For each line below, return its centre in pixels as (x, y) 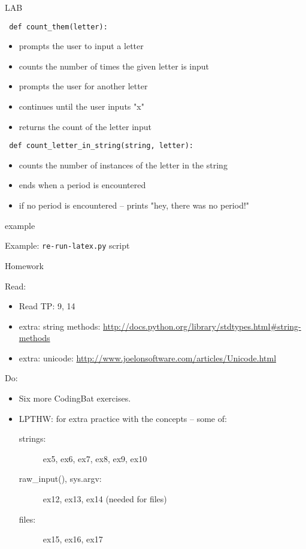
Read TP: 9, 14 (47, 306)
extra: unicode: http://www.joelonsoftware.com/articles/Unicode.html (148, 358)
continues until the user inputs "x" (81, 106)
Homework (24, 265)
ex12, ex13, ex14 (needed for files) (105, 499)
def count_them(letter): (58, 27)
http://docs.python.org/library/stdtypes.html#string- (202, 326)
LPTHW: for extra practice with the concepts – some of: (123, 418)
